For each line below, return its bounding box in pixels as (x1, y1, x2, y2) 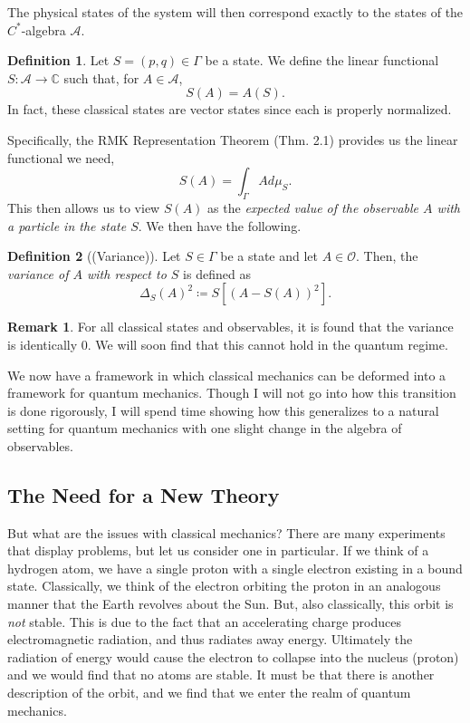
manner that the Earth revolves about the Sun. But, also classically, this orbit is (7, 594, 454, 613)
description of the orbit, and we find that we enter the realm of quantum (7, 683, 411, 702)
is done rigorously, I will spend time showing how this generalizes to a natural (7, 400, 439, 419)
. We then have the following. (138, 216, 302, 235)
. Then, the (356, 246, 418, 265)
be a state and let (220, 246, 318, 265)
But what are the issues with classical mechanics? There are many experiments (7, 523, 446, 542)
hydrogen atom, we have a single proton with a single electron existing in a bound (7, 558, 463, 577)
